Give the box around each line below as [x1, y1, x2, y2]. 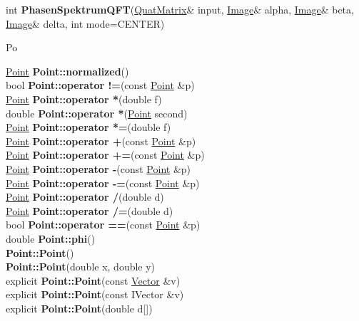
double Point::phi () [6, 231, 96, 246]
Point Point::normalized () [6, 63, 129, 78]
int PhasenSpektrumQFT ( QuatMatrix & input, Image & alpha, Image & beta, [6, 2, 354, 16]
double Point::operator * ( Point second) [6, 105, 188, 120]
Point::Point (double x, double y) [6, 259, 156, 274]
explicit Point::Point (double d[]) [6, 300, 153, 315]
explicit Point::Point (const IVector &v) [6, 287, 184, 302]
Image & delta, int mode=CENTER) [6, 16, 165, 31]
